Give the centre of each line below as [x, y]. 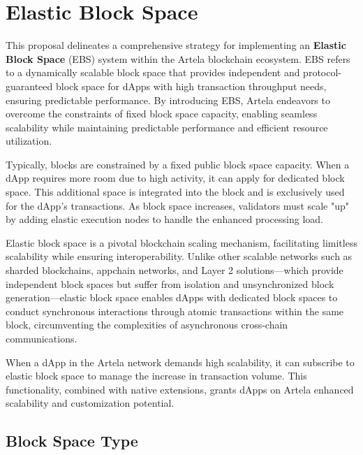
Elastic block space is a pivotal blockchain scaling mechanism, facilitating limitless [181, 242]
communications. [42, 338]
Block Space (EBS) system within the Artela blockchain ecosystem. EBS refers [178, 58]
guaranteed [29, 86]
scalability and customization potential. [90, 403]
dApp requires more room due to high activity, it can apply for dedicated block [175, 178]
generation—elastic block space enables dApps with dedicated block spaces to [172, 297]
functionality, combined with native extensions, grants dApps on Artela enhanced [180, 389]
